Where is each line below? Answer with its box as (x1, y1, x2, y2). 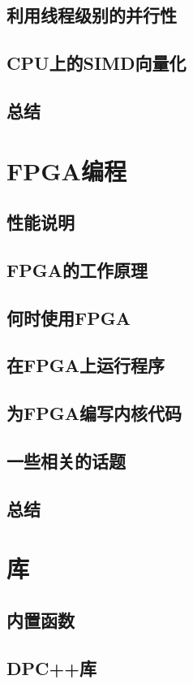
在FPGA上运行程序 (6, 353, 165, 378)
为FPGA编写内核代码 (6, 400, 182, 426)
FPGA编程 (6, 154, 127, 187)
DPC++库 (6, 655, 97, 680)
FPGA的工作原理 (6, 257, 148, 282)
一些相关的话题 (6, 448, 126, 474)
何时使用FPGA (6, 305, 131, 330)
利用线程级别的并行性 (6, 2, 177, 28)
